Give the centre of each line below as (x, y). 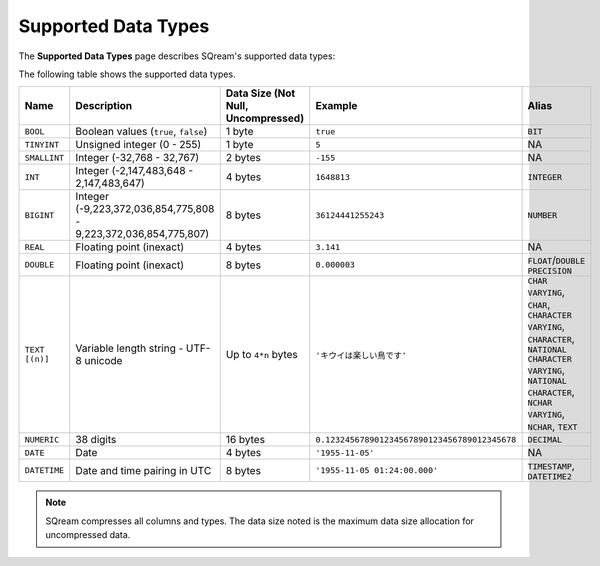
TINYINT (42, 144)
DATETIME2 (549, 476)
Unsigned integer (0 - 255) (138, 145)
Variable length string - (129, 348)
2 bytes (243, 158)
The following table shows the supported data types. (127, 74)
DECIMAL (545, 439)
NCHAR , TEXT (552, 427)
